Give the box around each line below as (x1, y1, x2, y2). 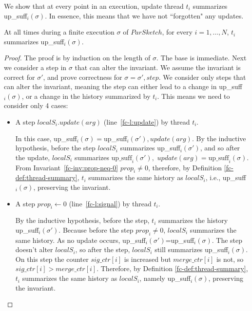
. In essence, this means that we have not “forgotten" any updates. (45, 10, 244, 20)
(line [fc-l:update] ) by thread (103, 116, 190, 127)
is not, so (216, 254, 244, 264)
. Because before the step (58, 224, 134, 235)
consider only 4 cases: (4, 100, 68, 110)
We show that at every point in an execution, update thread (4, 1, 184, 11)
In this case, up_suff (15, 133, 77, 143)
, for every (162, 27, 193, 37)
